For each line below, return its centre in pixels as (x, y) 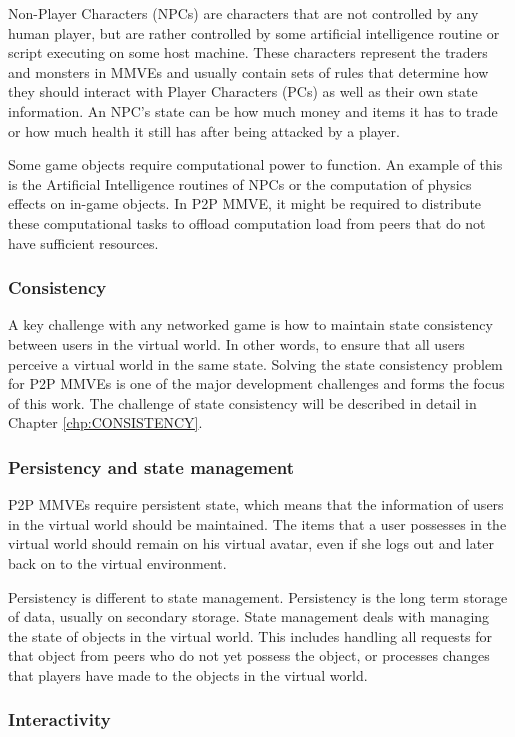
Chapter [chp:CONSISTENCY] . (105, 422)
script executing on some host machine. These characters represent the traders (248, 52)
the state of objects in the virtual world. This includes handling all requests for (250, 635)
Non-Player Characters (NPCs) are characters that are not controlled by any (243, 13)
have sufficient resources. (83, 242)
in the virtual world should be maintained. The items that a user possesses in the (257, 523)
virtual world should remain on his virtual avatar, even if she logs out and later (251, 543)
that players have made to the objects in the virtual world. (188, 674)
